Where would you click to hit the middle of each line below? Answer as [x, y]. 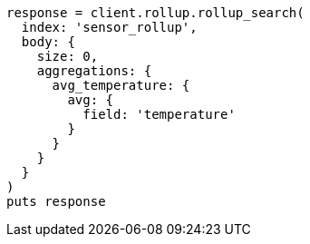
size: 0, [68, 56]
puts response [56, 201]
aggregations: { [94, 71]
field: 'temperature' [159, 114]
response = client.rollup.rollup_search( [155, 13]
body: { [48, 42]
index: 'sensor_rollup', [109, 27]
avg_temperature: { [121, 85]
